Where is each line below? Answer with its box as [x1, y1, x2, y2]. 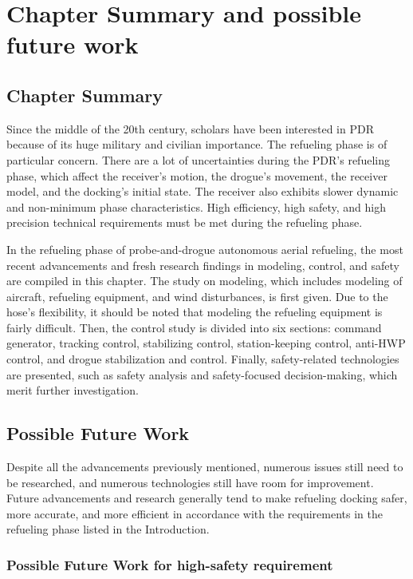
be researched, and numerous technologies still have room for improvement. [6, 474, 374, 490]
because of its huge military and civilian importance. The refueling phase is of [6, 136, 387, 153]
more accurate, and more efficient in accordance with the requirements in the [6, 505, 383, 521]
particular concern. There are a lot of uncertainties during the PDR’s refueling [6, 151, 390, 168]
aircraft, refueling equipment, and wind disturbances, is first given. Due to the [6, 288, 388, 304]
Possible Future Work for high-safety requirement [6, 554, 333, 574]
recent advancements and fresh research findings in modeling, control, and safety [6, 256, 399, 273]
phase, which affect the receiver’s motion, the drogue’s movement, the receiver [6, 167, 387, 184]
